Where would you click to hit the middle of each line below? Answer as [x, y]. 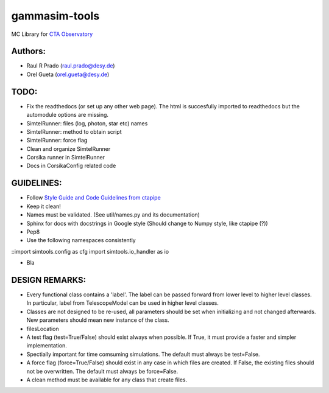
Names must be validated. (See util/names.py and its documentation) [113, 215]
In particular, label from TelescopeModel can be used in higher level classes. [122, 303]
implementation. [47, 346]
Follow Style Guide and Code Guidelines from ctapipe [94, 198]
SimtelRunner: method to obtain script [74, 131]
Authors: [28, 51]
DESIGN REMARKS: [49, 280]
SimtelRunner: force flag [57, 141]
